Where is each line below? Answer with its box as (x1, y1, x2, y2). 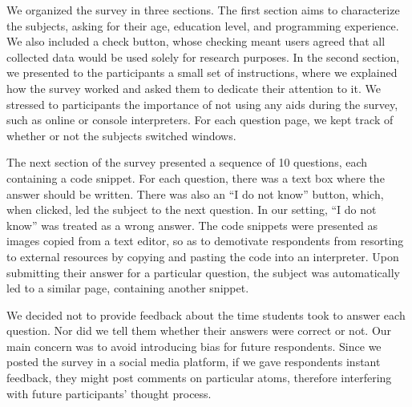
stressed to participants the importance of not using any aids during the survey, (6, 95, 398, 112)
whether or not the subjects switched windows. (6, 127, 236, 143)
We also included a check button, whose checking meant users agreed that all (6, 33, 386, 50)
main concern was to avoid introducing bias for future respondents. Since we (6, 337, 382, 354)
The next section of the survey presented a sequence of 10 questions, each (6, 154, 368, 171)
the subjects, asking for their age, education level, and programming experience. (6, 17, 399, 34)
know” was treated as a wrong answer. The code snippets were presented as (6, 216, 378, 233)
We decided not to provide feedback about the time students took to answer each (6, 306, 406, 323)
